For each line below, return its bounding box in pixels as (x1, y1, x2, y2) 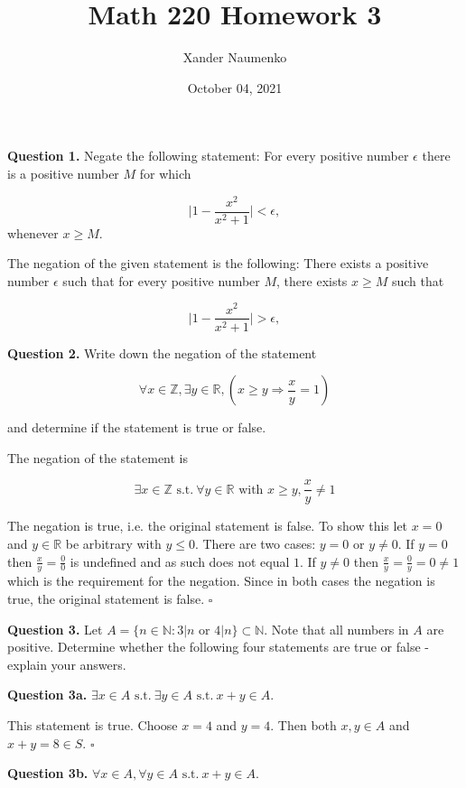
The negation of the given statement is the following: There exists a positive (7, 254, 429, 273)
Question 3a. (7, 685, 88, 704)
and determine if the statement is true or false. (7, 418, 266, 437)
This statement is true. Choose (7, 715, 178, 734)
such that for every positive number (62, 271, 260, 290)
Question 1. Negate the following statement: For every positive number (7, 146, 409, 165)
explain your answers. (7, 654, 126, 673)
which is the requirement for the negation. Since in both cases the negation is (7, 571, 435, 590)
